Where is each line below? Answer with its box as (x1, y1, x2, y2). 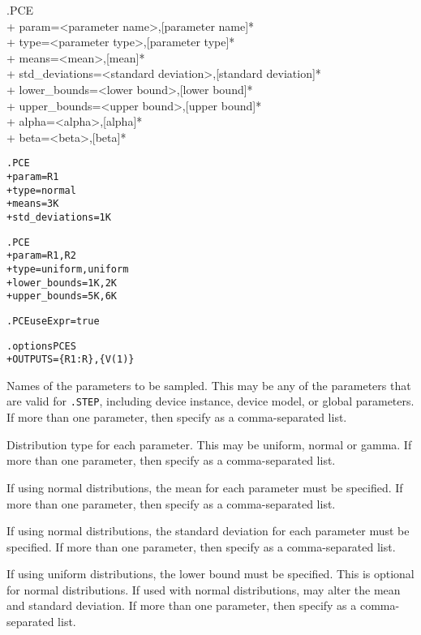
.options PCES (6, 340, 76, 352)
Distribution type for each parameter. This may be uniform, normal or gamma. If (6, 435, 412, 453)
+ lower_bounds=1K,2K (6, 277, 118, 289)
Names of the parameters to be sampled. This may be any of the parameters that (6, 376, 411, 393)
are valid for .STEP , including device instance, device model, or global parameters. (6, 393, 415, 410)
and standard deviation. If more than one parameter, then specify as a (6, 597, 357, 614)
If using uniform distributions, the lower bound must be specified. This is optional (6, 565, 415, 582)
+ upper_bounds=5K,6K (6, 290, 118, 302)
